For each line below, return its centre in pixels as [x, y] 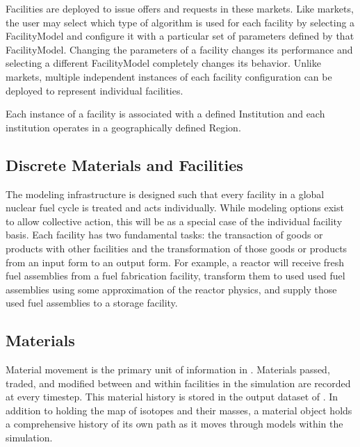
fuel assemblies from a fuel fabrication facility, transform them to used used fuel [175, 276]
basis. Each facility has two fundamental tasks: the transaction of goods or [164, 235]
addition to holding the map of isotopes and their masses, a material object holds [179, 410]
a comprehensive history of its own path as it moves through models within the [174, 424]
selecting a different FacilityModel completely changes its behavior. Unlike [163, 63]
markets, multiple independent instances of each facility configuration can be [169, 76]
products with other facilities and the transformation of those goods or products [177, 248]
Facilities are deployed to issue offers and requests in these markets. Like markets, [180, 8]
